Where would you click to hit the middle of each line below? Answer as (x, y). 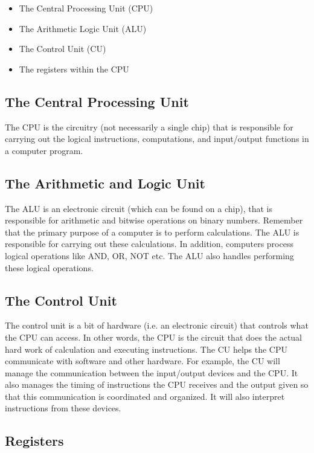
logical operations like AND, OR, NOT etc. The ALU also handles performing (149, 255)
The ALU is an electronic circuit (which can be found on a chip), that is (139, 208)
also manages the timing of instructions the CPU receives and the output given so (157, 384)
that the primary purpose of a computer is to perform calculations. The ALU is (152, 232)
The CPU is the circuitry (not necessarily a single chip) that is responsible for (149, 127)
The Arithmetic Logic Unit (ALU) (83, 28)
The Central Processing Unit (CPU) (86, 8)
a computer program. (44, 150)
